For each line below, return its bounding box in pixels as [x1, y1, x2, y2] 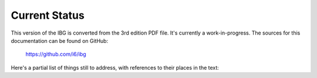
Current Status [11, 9, 85, 22]
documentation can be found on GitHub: [11, 37, 109, 44]
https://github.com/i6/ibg [25, 50, 86, 58]
